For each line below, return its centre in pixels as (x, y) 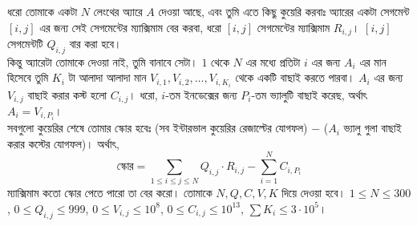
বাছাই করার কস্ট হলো (67, 94)
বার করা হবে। (95, 44)
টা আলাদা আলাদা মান (107, 77)
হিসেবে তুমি (28, 77)
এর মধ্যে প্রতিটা (273, 61)
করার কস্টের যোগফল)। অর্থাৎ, (63, 143)
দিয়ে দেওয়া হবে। (314, 193)
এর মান (373, 61)
